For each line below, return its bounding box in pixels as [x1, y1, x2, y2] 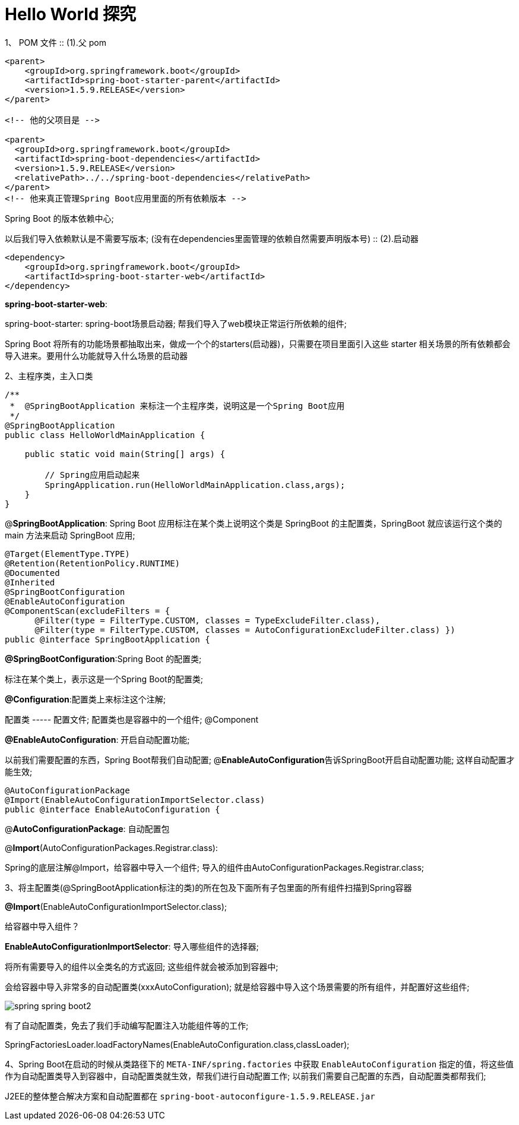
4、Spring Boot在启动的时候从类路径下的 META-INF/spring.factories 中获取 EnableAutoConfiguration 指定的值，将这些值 [5, 1058, 514, 1069]
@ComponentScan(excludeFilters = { [5, 606, 170, 616]
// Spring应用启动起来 [45, 469, 140, 480]
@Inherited [5, 577, 55, 587]
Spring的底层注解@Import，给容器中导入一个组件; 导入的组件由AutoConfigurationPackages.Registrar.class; [5, 862, 425, 872]
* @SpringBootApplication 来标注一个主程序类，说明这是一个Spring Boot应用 [10, 401, 345, 411]
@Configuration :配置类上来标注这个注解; [5, 694, 166, 704]
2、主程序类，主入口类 [5, 370, 93, 381]
